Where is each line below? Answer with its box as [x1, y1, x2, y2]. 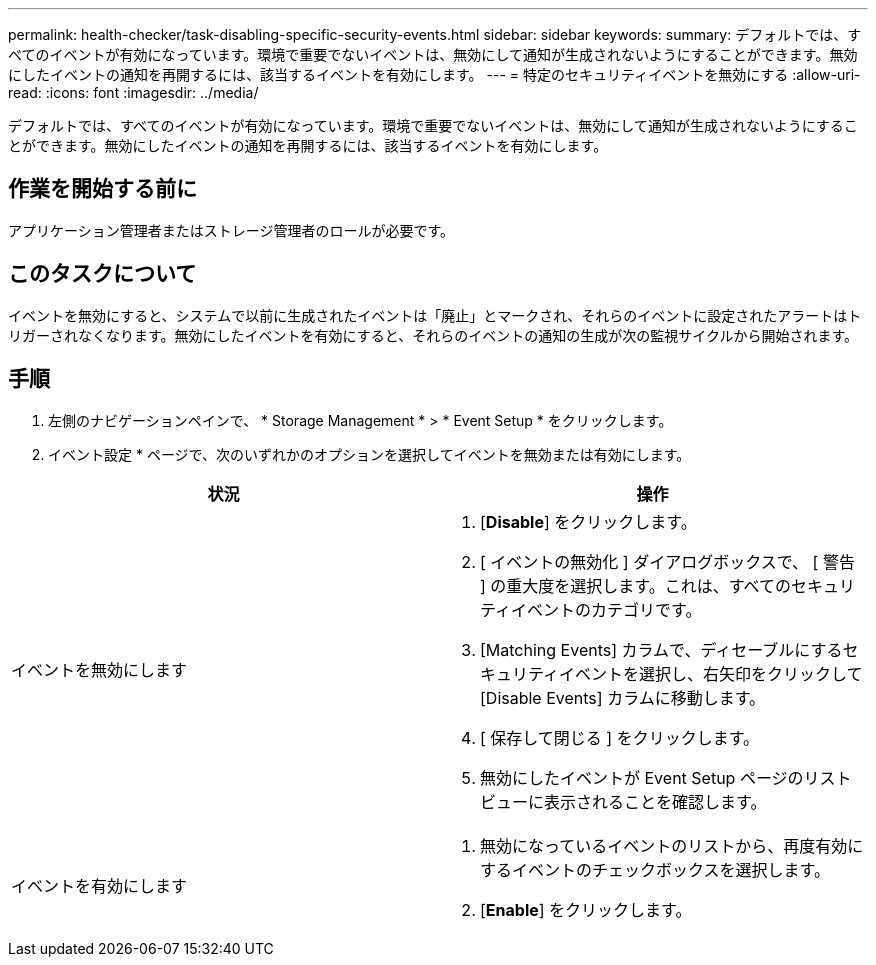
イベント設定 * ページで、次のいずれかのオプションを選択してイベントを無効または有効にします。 [48, 445, 691, 463]
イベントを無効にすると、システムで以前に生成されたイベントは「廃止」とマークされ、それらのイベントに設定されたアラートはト [8, 306, 862, 324]
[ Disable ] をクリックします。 [480, 511, 697, 532]
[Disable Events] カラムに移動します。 [480, 687, 766, 708]
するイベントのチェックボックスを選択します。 [480, 859, 830, 880]
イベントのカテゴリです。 [511, 599, 702, 620]
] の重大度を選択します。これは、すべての [480, 575, 791, 596]
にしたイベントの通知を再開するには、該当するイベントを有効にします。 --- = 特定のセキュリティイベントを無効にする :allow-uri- [8, 66, 861, 83]
